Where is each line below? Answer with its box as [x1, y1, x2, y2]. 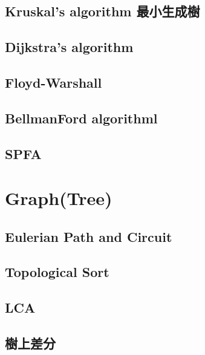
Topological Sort [5, 262, 109, 281]
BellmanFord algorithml [5, 108, 158, 127]
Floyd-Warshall [5, 73, 102, 91]
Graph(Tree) [5, 186, 112, 210]
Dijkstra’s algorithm [5, 37, 134, 56]
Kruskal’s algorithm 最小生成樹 [5, 2, 200, 21]
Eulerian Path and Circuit [5, 227, 172, 246]
